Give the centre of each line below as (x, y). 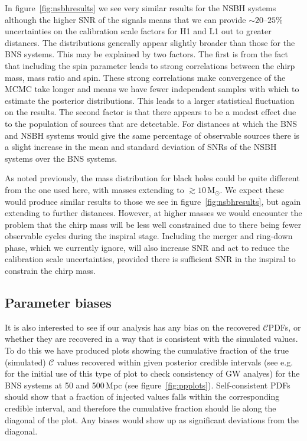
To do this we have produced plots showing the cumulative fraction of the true (147, 350)
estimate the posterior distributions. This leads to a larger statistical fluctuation (150, 100)
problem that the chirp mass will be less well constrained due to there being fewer (153, 224)
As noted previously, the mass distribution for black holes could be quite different (152, 178)
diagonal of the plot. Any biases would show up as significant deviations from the (152, 419)
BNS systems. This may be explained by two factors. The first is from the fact (146, 54)
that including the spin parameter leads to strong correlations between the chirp (150, 65)
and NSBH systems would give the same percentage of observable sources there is (152, 135)
